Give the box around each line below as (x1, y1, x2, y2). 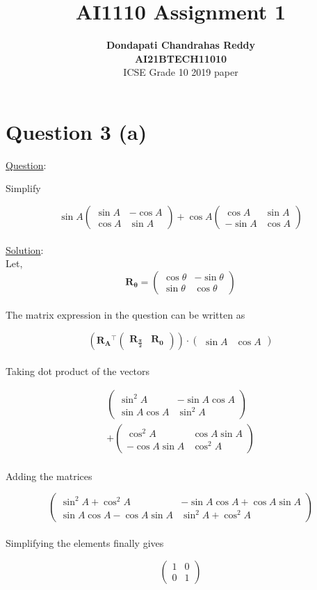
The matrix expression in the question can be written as (6, 308, 245, 322)
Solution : (6, 242, 44, 257)
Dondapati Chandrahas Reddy (106, 38, 256, 52)
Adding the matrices (6, 468, 92, 483)
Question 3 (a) (6, 117, 147, 145)
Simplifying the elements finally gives (6, 536, 164, 550)
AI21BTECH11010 (134, 51, 227, 65)
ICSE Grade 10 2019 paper (123, 65, 238, 79)
